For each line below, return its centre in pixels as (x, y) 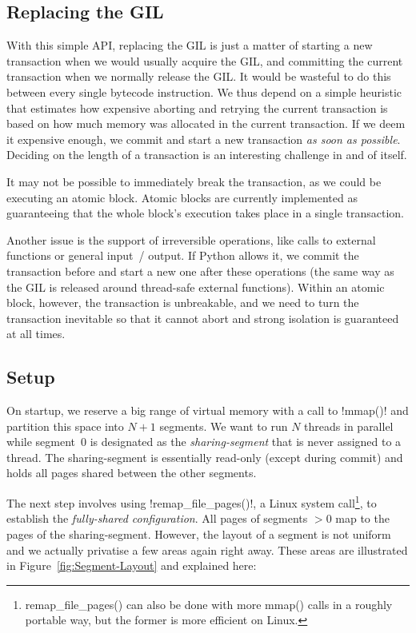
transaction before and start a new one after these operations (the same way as (200, 271)
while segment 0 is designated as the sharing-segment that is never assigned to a (204, 442)
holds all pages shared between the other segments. (132, 473)
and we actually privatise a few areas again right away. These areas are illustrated (207, 549)
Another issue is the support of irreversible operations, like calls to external (191, 239)
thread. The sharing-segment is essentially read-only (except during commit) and (205, 457)
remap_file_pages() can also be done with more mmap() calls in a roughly (209, 604)
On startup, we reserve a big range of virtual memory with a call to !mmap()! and (208, 410)
